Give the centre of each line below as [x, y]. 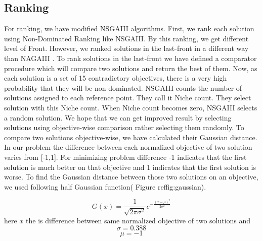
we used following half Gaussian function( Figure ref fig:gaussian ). [105, 186]
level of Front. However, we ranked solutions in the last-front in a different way [126, 48]
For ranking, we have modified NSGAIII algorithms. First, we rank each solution [129, 28]
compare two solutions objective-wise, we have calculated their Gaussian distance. [131, 137]
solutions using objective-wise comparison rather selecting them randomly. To [124, 127]
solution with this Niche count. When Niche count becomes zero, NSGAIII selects [131, 107]
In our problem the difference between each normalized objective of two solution [128, 147]
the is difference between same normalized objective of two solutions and [138, 220]
